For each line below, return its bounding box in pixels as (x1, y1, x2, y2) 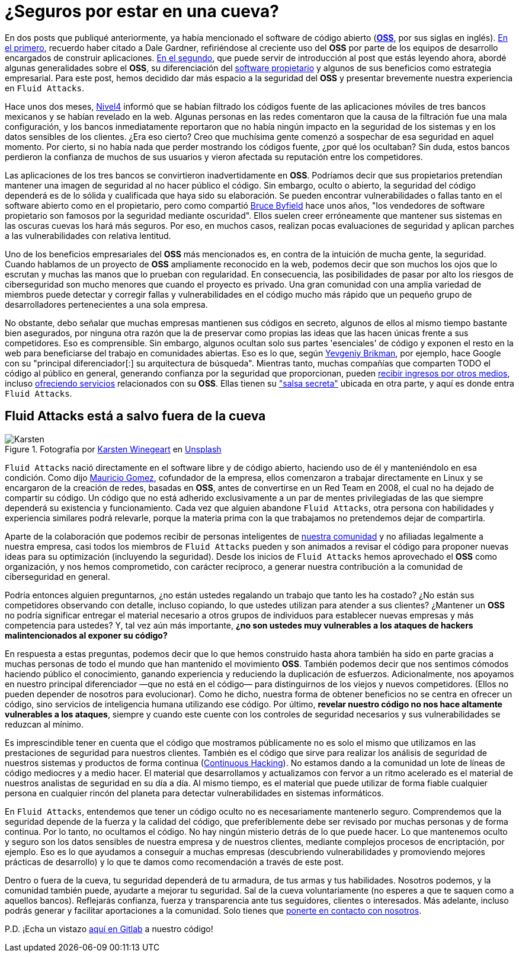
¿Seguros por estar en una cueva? (5, 1, 279, 21)
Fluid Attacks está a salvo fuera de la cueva (5, 409, 266, 424)
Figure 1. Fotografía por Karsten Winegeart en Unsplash (5, 444, 222, 454)
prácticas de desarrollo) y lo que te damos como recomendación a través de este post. (5, 856, 344, 867)
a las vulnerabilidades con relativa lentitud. (5, 230, 171, 241)
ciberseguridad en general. (5, 571, 110, 582)
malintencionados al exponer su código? (5, 630, 168, 640)
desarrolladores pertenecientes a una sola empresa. (5, 299, 208, 310)
